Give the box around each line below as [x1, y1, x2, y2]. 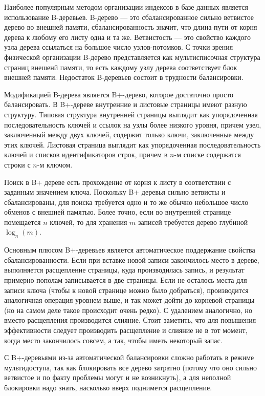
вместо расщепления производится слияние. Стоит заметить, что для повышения [4, 315, 256, 325]
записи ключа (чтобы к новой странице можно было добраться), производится [4, 284, 249, 295]
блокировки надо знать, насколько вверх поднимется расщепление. [4, 382, 212, 392]
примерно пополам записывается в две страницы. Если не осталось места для [4, 275, 247, 285]
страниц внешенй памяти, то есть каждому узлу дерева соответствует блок [4, 61, 237, 72]
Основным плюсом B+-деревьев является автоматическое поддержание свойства [4, 244, 255, 255]
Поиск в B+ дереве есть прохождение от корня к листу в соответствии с [4, 176, 231, 187]
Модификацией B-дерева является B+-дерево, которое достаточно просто [4, 89, 234, 99]
